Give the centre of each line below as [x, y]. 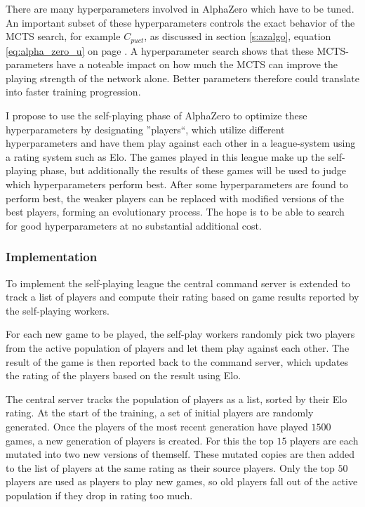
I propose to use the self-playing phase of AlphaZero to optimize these [157, 116]
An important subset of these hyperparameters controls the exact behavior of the [180, 22]
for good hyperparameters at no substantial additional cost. [134, 225]
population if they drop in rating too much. [99, 495]
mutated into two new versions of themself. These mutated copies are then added [180, 454]
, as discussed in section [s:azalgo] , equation [238, 36]
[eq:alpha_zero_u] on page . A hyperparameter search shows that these [160, 50]
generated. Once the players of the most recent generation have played [157, 426]
